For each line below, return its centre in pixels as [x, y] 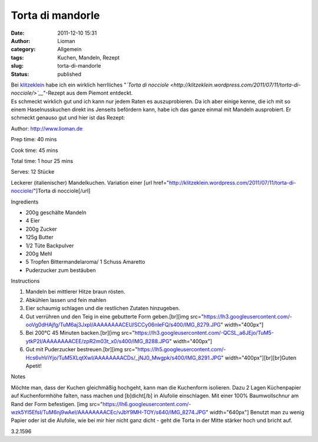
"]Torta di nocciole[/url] [62, 191]
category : [23, 49]
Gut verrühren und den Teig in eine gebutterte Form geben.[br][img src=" [115, 316]
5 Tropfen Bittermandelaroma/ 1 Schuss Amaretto [85, 262]
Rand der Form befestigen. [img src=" [57, 404]
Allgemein [69, 49]
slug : [17, 66]
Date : [18, 33]
